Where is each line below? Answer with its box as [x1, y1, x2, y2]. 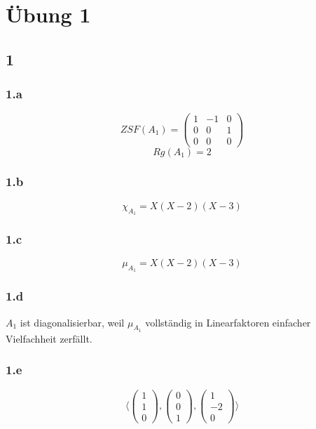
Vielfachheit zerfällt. [6, 331, 92, 345]
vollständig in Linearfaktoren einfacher [145, 315, 311, 329]
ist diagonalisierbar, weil [20, 315, 125, 329]
